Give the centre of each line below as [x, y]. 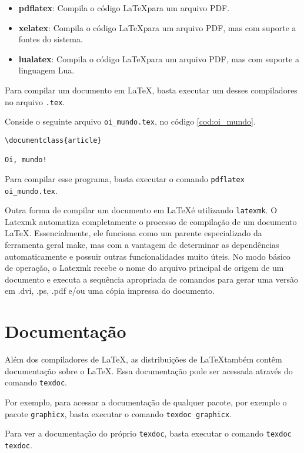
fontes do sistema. [51, 39]
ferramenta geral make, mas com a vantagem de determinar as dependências [142, 244]
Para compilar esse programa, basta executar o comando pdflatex [125, 178]
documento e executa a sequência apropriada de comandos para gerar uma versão [151, 279]
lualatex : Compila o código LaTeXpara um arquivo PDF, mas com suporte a [159, 58]
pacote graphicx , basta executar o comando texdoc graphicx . [118, 413]
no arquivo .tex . [35, 101]
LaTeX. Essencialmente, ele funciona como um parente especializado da [133, 233]
